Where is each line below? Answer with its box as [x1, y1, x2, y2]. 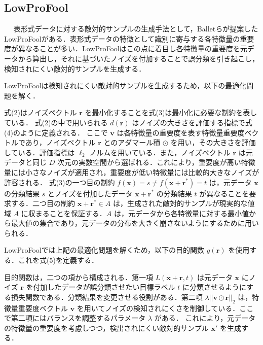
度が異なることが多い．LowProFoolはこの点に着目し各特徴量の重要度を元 [4, 43, 247, 54]
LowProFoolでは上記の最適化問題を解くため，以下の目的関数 [4, 245, 205, 255]
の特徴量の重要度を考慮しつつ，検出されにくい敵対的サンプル [4, 322, 209, 333]
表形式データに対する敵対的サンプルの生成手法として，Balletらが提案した [13, 23, 258, 34]
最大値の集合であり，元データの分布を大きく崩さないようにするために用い [11, 218, 259, 228]
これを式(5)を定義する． [18, 255, 98, 265]
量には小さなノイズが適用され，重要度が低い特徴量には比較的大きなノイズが [4, 166, 259, 177]
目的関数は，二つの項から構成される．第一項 [4, 271, 153, 282]
